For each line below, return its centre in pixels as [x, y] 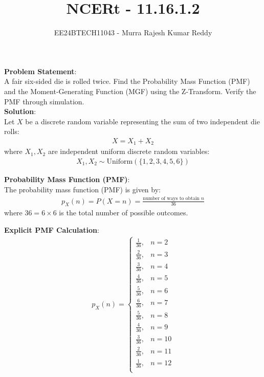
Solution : [20, 111]
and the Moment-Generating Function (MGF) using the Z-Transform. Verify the [130, 91]
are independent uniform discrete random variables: [129, 151]
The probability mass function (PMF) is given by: [82, 189]
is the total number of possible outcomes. [124, 213]
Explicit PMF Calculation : [52, 229]
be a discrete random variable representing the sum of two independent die [142, 121]
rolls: [12, 131]
